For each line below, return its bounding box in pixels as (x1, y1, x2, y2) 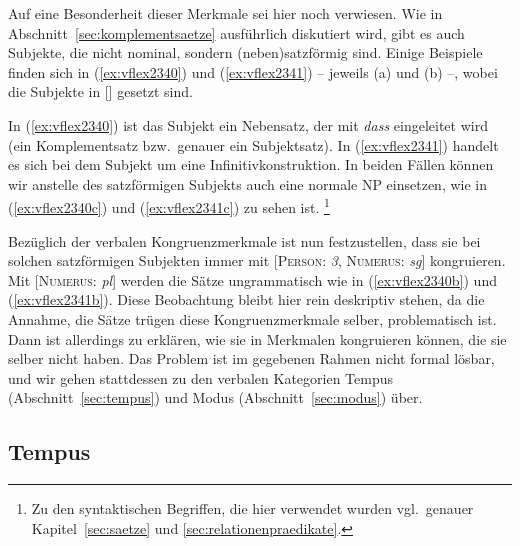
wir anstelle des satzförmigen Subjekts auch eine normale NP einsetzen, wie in (8, 173, 487, 194)
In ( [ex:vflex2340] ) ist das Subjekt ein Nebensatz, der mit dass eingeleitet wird (8, 114, 488, 135)
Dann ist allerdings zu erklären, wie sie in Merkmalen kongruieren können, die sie (8, 328, 507, 349)
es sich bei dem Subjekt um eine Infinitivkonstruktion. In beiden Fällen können (8, 154, 494, 175)
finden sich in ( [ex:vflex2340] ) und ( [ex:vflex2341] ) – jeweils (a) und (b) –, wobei (8, 61, 498, 82)
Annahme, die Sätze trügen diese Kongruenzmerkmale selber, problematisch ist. (8, 308, 497, 329)
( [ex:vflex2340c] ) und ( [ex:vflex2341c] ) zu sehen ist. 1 (8, 194, 330, 217)
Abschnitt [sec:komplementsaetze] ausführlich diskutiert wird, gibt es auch (8, 22, 465, 43)
